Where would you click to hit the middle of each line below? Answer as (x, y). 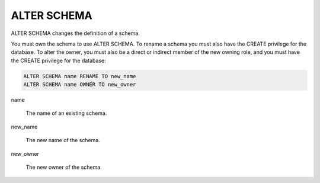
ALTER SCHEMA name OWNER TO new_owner (80, 85)
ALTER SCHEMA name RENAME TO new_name (80, 76)
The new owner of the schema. (64, 167)
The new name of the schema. (63, 140)
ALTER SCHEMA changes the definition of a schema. (76, 33)
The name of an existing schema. (66, 113)
